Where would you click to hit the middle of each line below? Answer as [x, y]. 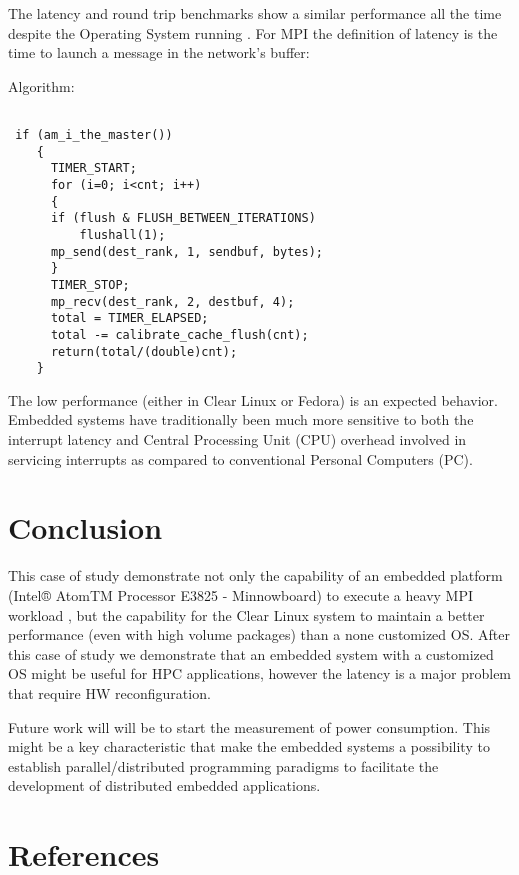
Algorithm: [41, 85]
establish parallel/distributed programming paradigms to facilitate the [223, 765]
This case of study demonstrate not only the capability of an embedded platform [255, 575]
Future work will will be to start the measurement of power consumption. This [249, 726]
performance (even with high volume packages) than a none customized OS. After [259, 634]
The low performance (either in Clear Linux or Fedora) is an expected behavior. [253, 399]
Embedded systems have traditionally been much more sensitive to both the [241, 419]
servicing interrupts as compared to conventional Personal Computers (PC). [240, 458]
